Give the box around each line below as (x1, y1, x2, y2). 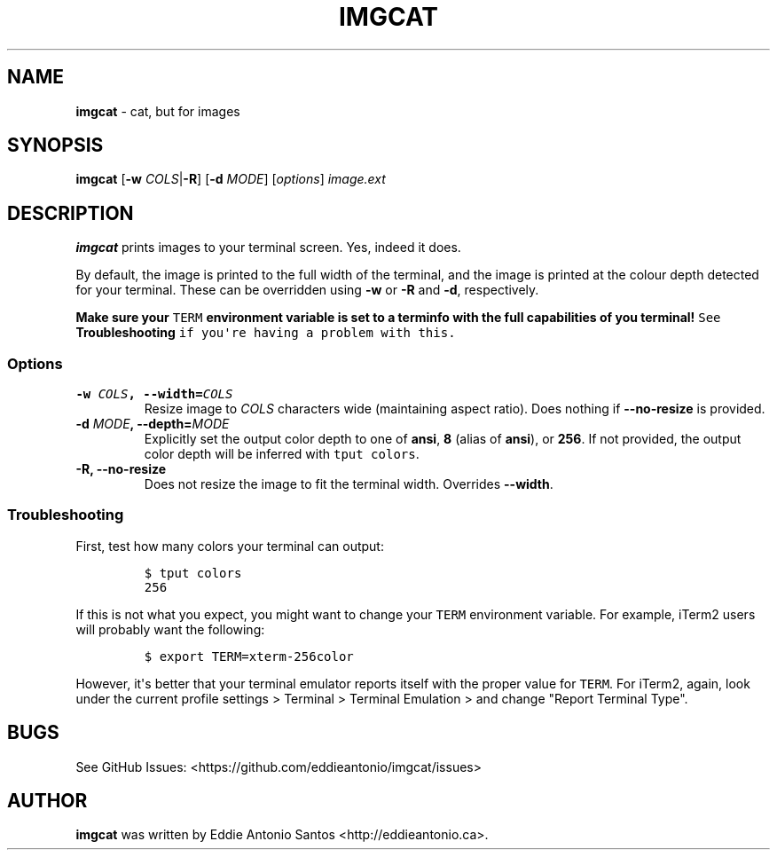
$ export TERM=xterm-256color (144, 649, 354, 664)
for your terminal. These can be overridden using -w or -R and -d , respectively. (75, 282, 539, 298)
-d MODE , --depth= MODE (75, 416, 230, 432)
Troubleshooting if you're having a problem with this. (75, 325, 456, 341)
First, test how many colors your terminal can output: (75, 538, 384, 554)
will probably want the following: (75, 621, 265, 637)
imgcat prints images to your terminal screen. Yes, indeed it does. (75, 240, 461, 256)
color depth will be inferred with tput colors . (144, 446, 420, 462)
